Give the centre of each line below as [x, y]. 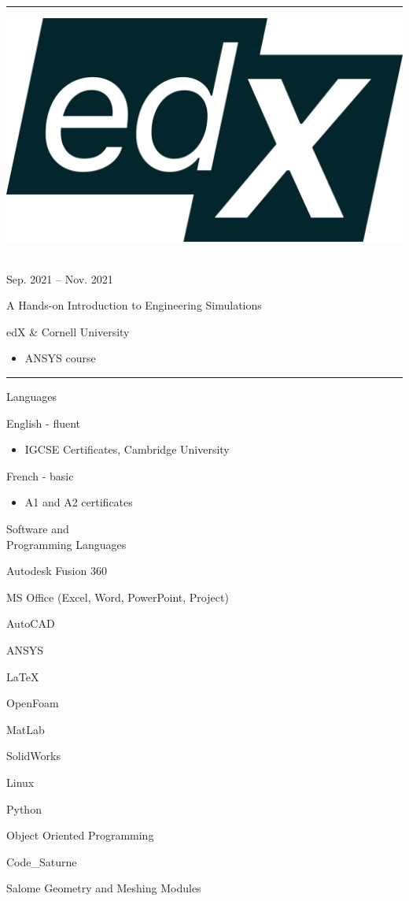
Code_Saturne [42, 861]
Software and [38, 529]
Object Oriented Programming [80, 835]
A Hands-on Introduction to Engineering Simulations [134, 305]
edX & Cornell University [68, 331]
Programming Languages [66, 544]
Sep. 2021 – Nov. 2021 [60, 278]
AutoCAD [31, 623]
